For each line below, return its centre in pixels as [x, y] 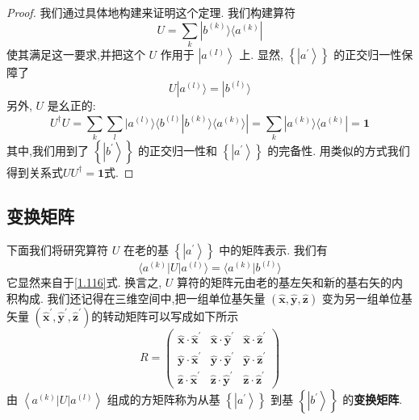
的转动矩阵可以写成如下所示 [165, 315]
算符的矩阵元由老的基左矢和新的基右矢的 [285, 282]
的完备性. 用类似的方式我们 [339, 150]
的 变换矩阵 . [373, 399]
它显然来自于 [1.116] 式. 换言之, [84, 282]
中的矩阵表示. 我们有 [273, 249]
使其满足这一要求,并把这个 [76, 54]
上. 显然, [261, 54]
